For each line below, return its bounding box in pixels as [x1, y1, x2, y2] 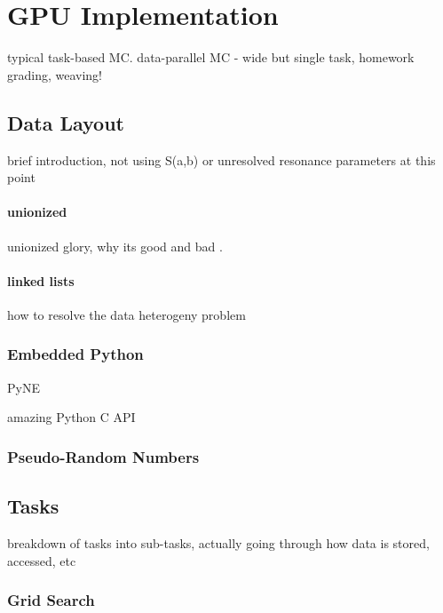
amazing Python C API [7, 408, 136, 426]
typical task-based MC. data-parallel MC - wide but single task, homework [7, 48, 415, 67]
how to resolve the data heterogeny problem [7, 305, 246, 323]
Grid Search [7, 589, 95, 611]
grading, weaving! [7, 65, 103, 84]
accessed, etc [7, 551, 76, 569]
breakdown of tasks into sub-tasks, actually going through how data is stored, [7, 533, 430, 552]
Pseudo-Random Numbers [7, 445, 200, 467]
